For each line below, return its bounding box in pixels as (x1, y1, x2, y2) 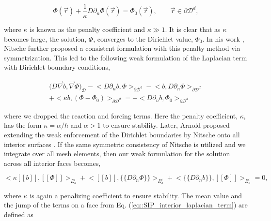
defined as (4, 209, 33, 219)
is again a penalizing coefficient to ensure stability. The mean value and (30, 190, 242, 200)
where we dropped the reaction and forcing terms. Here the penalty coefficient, (4, 110, 238, 120)
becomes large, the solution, (4, 33, 87, 44)
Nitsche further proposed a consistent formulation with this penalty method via (4, 43, 240, 53)
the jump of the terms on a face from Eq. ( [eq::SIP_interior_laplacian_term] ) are (4, 200, 248, 210)
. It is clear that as (165, 24, 221, 34)
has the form (4, 120, 42, 130)
